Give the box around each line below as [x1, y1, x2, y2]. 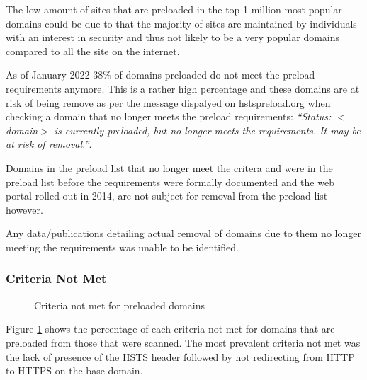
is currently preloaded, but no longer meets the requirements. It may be [54, 122, 361, 137]
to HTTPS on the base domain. [6, 363, 143, 378]
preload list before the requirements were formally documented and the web [6, 174, 334, 189]
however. [6, 202, 43, 217]
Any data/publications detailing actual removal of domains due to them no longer [6, 226, 361, 241]
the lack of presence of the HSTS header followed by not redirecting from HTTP [6, 349, 355, 364]
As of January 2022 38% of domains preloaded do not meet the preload [6, 67, 315, 82]
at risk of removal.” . [6, 137, 92, 151]
